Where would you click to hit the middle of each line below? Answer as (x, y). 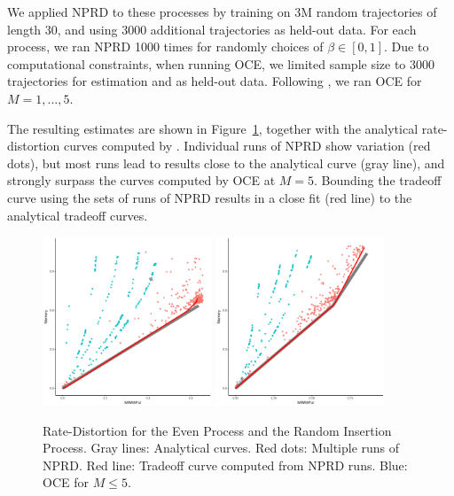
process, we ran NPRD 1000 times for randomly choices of (165, 46)
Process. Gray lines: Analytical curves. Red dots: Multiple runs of (221, 448)
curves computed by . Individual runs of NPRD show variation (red (247, 146)
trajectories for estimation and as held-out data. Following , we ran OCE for (215, 81)
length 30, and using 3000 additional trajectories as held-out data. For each (212, 29)
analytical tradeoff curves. (78, 215)
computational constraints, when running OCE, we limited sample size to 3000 (221, 63)
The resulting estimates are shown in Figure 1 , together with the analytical (213, 128)
